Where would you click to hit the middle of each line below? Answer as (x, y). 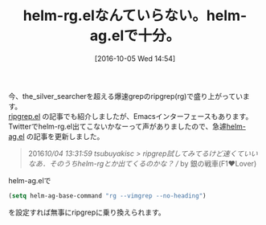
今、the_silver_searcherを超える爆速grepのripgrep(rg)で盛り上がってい (126, 96)
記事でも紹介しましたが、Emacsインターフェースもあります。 (151, 116)
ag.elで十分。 (135, 36)
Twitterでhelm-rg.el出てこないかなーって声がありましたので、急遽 (117, 126)
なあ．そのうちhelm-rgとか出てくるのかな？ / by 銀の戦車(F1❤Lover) (142, 163)
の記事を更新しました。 (65, 136)
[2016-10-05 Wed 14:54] (135, 58)
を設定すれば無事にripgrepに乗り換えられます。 (87, 212)
